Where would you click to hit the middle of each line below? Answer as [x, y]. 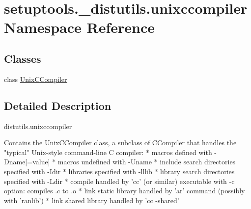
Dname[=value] [27, 162]
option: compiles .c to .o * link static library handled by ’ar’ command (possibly [125, 191]
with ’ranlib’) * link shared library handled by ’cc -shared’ [92, 200]
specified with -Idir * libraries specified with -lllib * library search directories [119, 171]
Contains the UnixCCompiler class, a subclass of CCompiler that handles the [120, 143]
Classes [23, 58]
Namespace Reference [79, 27]
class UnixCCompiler [36, 79]
